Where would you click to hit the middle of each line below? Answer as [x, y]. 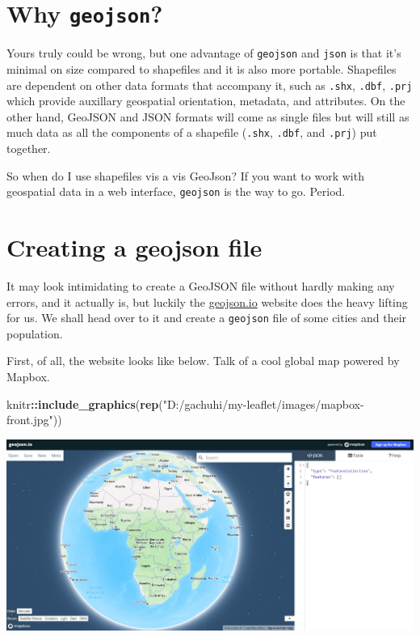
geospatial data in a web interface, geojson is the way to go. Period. [176, 191]
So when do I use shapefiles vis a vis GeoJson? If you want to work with [185, 175]
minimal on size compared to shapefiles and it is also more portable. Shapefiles [202, 68]
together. [29, 148]
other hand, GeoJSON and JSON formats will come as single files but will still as [208, 116]
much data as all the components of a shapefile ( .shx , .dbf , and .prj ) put [192, 132]
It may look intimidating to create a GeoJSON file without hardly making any [201, 285]
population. [35, 333]
